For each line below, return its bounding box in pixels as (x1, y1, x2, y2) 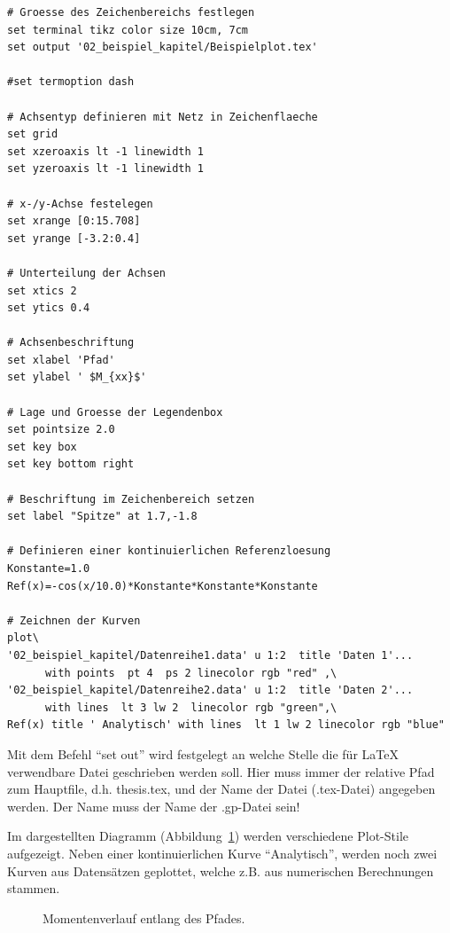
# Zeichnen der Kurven (7, 614, 141, 627)
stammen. (7, 879, 60, 898)
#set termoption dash (7, 75, 135, 89)
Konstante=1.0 (7, 562, 90, 575)
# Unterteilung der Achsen (7, 266, 166, 279)
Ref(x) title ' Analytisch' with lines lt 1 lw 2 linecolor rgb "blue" (7, 718, 445, 732)
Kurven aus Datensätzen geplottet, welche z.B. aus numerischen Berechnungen (7, 861, 434, 880)
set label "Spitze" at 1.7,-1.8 (7, 510, 198, 523)
